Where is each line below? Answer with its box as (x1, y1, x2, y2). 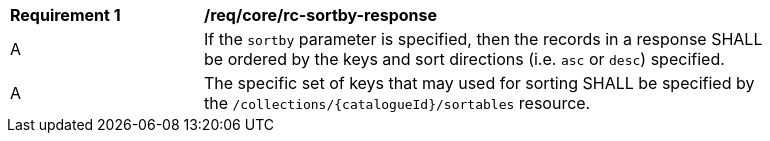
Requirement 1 (10, 5, 121, 25)
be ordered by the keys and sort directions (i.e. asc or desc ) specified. (204, 49, 725, 69)
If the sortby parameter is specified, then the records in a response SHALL (204, 29, 763, 49)
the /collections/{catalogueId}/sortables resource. (204, 93, 591, 113)
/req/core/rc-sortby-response (204, 5, 438, 25)
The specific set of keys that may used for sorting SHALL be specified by (204, 73, 755, 93)
